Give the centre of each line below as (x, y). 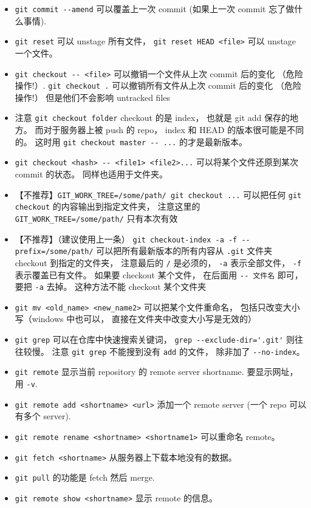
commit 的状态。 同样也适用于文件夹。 (91, 173)
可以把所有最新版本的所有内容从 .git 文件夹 (184, 251)
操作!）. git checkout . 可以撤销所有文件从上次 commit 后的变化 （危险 (158, 85)
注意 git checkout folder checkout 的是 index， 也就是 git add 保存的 (152, 118)
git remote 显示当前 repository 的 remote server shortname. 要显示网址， (156, 372)
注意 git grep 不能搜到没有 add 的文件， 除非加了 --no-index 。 (178, 351)
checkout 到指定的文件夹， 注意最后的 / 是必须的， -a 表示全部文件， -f (158, 262)
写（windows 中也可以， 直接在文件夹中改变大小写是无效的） (135, 319)
